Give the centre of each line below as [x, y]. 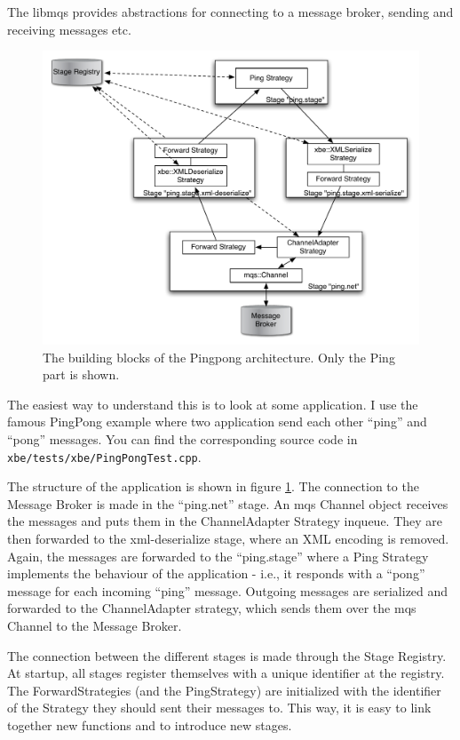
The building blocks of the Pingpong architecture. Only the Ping [219, 357]
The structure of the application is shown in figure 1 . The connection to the [213, 486]
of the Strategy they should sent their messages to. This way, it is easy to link [219, 708]
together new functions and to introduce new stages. [150, 724]
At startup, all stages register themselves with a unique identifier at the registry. [226, 673]
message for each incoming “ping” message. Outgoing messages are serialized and [228, 590]
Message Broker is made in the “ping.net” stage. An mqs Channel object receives [228, 503]
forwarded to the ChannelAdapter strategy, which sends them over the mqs [212, 608]
